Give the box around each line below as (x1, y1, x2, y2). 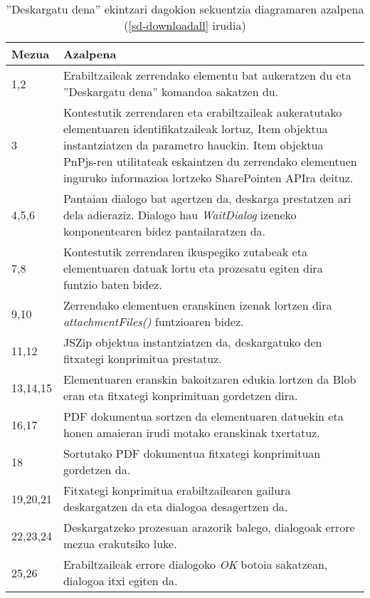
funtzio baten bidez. (63, 276, 162, 293)
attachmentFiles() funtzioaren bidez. (63, 313, 244, 330)
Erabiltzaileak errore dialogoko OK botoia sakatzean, (63, 556, 328, 572)
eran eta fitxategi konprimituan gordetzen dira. (63, 387, 298, 404)
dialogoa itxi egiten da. (63, 572, 178, 589)
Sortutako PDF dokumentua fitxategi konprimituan (63, 445, 321, 461)
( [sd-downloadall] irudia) (124, 17, 246, 33)
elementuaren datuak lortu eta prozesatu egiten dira (63, 260, 323, 276)
